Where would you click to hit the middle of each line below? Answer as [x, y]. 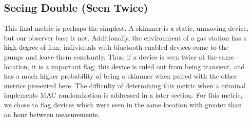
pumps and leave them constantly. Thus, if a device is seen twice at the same [119, 56]
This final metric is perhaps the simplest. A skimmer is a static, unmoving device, [126, 28]
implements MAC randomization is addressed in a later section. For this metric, [123, 95]
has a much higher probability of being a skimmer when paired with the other [120, 76]
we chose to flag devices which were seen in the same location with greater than [123, 104]
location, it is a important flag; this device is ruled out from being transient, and [125, 66]
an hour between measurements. [52, 114]
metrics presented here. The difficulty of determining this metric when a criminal [125, 85]
